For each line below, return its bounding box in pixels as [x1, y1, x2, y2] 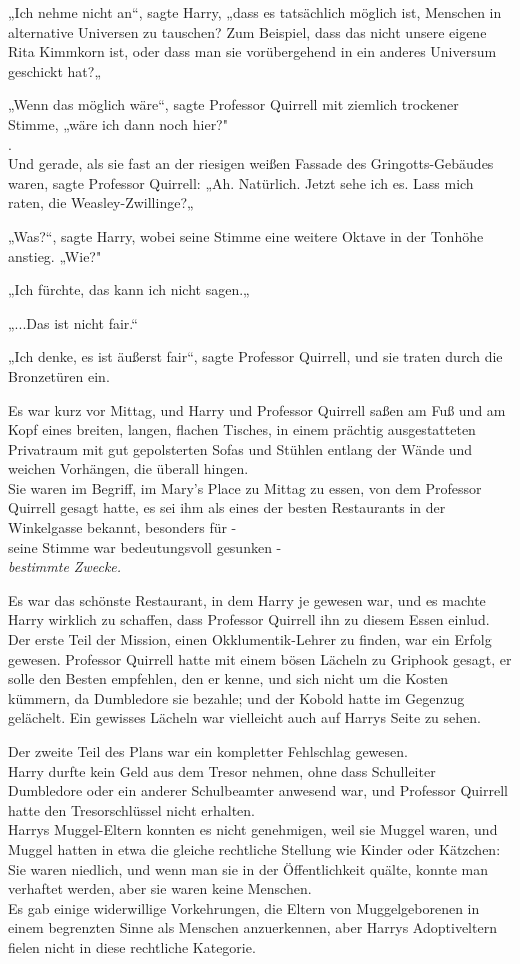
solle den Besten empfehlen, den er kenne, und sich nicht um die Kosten [8, 668, 448, 689]
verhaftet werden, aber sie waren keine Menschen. [8, 878, 312, 899]
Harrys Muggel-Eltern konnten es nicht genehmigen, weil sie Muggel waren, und [8, 819, 498, 840]
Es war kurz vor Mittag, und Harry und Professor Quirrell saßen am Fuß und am [8, 399, 506, 420]
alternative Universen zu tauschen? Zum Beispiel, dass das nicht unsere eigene [8, 21, 487, 42]
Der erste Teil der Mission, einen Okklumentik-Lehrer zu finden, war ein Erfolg [8, 629, 492, 650]
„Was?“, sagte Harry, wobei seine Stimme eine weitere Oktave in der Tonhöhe [8, 225, 484, 246]
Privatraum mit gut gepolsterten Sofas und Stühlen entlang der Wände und [8, 438, 473, 459]
